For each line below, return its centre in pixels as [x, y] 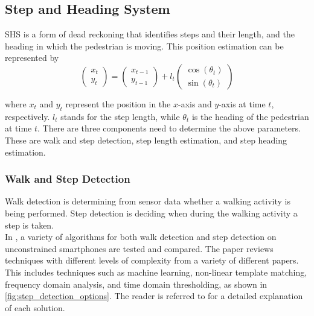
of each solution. [35, 307]
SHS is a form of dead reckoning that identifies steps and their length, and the [150, 34]
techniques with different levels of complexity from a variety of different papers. [152, 260]
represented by [32, 58]
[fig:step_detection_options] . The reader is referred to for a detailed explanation [154, 296]
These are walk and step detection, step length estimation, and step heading [146, 140]
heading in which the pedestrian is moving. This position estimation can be [144, 46]
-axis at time [242, 103]
